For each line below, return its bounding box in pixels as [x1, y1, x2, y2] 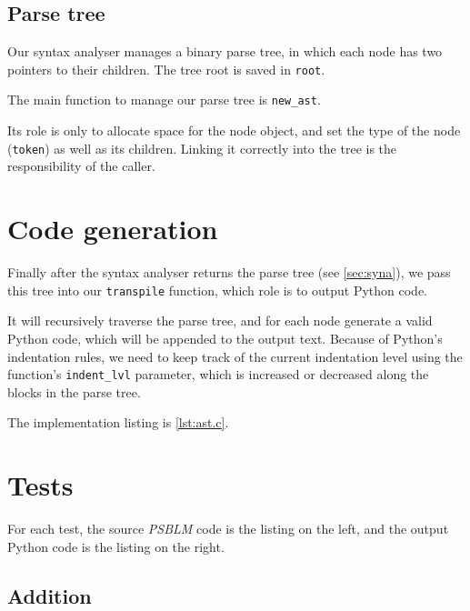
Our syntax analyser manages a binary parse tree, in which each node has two [7, 42, 443, 61]
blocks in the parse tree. [7, 382, 141, 401]
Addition [7, 581, 92, 609]
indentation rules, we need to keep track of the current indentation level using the [7, 346, 463, 366]
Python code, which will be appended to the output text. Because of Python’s [7, 328, 443, 347]
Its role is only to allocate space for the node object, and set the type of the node [7, 121, 461, 140]
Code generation [7, 210, 218, 247]
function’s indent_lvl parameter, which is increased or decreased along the [7, 365, 429, 384]
